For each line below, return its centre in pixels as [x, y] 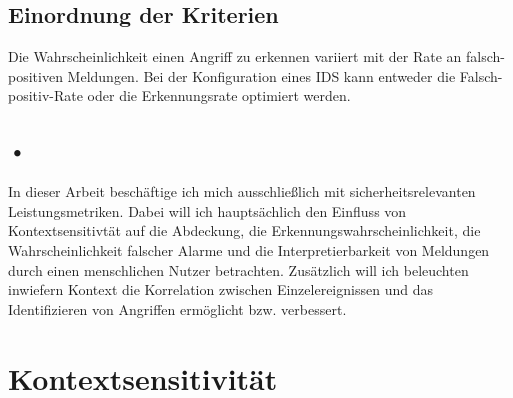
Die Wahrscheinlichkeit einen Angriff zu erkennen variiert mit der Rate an [235, 56]
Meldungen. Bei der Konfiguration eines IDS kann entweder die [261, 75]
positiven [35, 75]
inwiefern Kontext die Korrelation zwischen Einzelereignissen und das [220, 289]
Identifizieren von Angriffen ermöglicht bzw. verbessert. [177, 308]
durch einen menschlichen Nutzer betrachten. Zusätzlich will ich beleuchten [238, 269]
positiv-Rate [45, 95]
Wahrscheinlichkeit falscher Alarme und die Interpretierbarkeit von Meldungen [249, 249]
